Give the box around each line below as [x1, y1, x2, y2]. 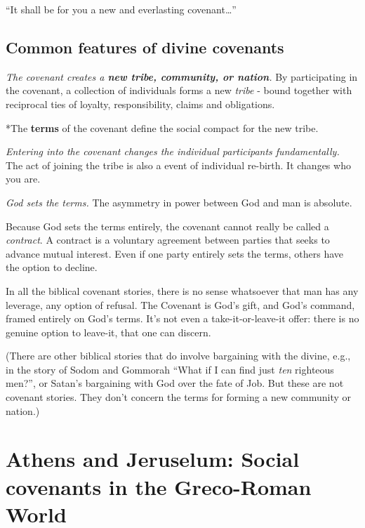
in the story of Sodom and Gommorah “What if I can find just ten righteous [6, 362, 334, 376]
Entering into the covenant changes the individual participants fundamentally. [6, 144, 340, 159]
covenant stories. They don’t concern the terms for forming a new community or [6, 390, 351, 404]
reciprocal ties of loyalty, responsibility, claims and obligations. [6, 96, 275, 111]
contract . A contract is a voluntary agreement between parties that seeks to [6, 232, 330, 247]
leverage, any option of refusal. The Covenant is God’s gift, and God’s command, [6, 297, 355, 312]
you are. [6, 171, 41, 186]
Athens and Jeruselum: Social [6, 444, 300, 473]
